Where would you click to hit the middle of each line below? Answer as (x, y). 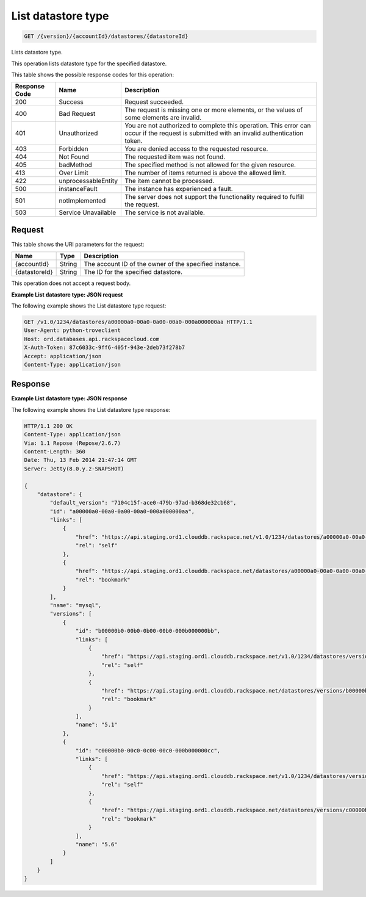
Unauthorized (78, 133)
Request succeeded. (154, 102)
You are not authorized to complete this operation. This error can (218, 126)
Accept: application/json (63, 356)
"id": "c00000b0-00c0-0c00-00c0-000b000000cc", (148, 750)
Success (71, 102)
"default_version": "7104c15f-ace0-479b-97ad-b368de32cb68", (143, 503)
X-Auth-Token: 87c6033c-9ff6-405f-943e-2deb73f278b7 (105, 348)
